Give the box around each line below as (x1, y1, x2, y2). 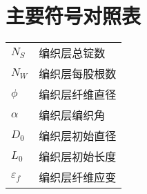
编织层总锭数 (39, 45, 106, 61)
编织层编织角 (39, 107, 106, 124)
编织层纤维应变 (39, 169, 117, 186)
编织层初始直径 (39, 128, 117, 144)
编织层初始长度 (39, 148, 117, 165)
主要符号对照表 (6, 1, 141, 30)
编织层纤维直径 (39, 86, 117, 103)
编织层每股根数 (39, 66, 117, 82)
